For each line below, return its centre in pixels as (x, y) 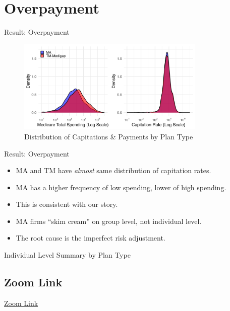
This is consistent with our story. (67, 204)
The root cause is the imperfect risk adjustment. (91, 238)
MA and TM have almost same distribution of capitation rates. (113, 170)
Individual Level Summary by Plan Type (67, 255)
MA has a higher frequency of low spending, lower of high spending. (121, 187)
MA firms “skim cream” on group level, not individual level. (109, 221)
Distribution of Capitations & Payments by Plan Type (109, 136)
